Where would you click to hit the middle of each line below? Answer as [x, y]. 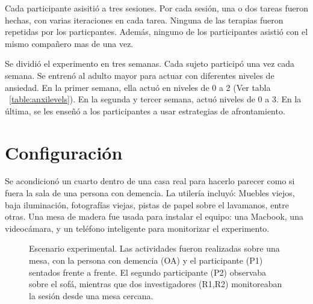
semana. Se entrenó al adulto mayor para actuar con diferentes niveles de [140, 75]
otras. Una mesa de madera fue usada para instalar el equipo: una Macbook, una [154, 216]
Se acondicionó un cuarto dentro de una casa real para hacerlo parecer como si [150, 181]
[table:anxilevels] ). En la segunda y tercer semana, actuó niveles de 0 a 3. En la [155, 99]
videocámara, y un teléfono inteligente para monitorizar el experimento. [137, 228]
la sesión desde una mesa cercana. [91, 295]
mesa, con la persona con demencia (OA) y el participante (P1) [146, 260]
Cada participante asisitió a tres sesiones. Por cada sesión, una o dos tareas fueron [156, 8]
